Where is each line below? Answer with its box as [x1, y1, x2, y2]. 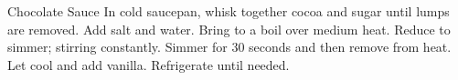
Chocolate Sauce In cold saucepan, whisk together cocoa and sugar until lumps [7, 2, 450, 20]
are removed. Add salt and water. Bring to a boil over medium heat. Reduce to [7, 19, 451, 38]
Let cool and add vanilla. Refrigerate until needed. [7, 55, 290, 74]
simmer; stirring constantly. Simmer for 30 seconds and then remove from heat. [7, 37, 452, 56]
